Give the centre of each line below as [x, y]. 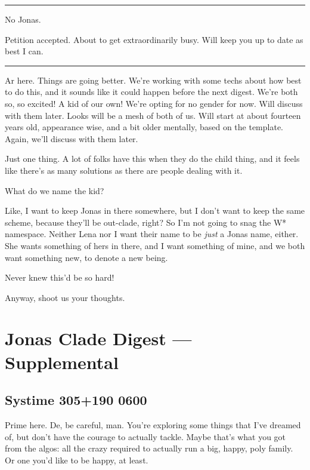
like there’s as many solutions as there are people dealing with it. [124, 170]
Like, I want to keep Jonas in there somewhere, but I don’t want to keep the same [155, 211]
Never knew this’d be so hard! [60, 277]
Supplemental [62, 362]
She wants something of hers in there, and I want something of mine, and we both [155, 245]
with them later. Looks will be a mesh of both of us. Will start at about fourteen [153, 115]
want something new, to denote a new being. [86, 257]
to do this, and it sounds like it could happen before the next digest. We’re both [151, 92]
